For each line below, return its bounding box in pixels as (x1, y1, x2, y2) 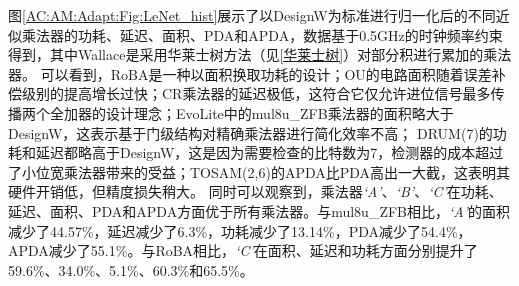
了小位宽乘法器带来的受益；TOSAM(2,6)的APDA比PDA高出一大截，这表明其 (8, 161, 511, 182)
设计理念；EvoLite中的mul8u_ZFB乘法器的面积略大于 (105, 102, 454, 123)
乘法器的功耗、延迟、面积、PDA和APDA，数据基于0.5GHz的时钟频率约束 (21, 24, 503, 45)
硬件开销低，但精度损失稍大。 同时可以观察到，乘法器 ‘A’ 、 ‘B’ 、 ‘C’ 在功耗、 (8, 181, 503, 202)
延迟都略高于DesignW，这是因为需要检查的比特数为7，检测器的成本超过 (35, 142, 504, 163)
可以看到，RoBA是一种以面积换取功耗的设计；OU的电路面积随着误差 (40, 63, 492, 84)
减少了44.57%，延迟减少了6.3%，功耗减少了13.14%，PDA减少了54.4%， (8, 220, 472, 241)
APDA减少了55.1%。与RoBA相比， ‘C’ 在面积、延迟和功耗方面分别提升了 (8, 240, 478, 261)
